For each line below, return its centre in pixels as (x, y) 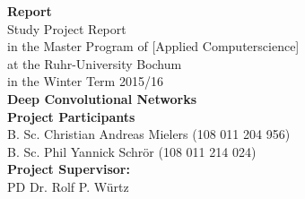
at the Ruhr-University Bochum (95, 63)
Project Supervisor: (69, 169)
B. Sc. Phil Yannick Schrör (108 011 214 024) (132, 151)
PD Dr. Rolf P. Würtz (68, 186)
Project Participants (71, 116)
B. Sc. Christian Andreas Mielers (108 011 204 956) (149, 134)
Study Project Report (67, 28)
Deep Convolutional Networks (102, 98)
